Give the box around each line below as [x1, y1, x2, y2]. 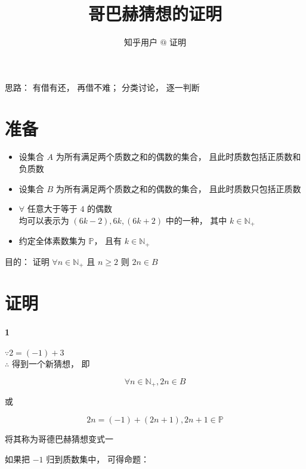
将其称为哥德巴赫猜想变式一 [5, 432, 113, 445]
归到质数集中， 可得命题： [46, 452, 149, 465]
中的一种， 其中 [165, 214, 227, 226]
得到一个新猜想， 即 [11, 357, 90, 370]
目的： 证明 [5, 255, 50, 267]
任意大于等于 [27, 202, 78, 215]
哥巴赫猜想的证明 [88, 1, 222, 26]
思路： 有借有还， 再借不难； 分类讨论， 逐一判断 [5, 81, 200, 93]
